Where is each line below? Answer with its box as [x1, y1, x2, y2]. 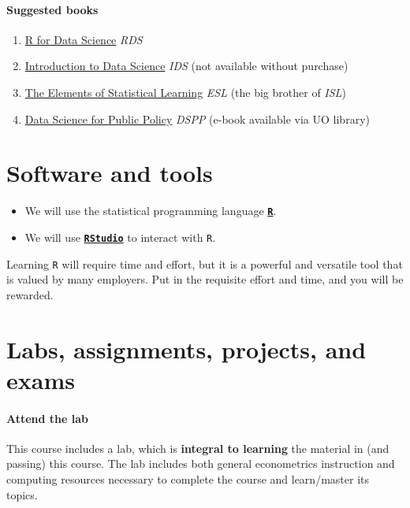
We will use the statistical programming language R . [24, 202, 277, 219]
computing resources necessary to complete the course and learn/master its [6, 471, 369, 487]
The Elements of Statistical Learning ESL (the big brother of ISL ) [24, 83, 346, 100]
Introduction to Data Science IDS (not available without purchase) [24, 57, 348, 74]
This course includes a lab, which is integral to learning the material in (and [6, 439, 389, 456]
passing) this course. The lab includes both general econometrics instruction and [6, 455, 395, 472]
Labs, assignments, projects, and [6, 332, 367, 365]
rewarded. [6, 286, 54, 302]
